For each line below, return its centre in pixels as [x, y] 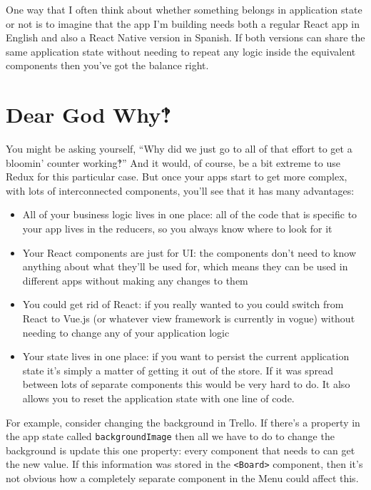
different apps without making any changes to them [135, 280]
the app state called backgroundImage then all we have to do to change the [170, 436]
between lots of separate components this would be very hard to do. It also [186, 384]
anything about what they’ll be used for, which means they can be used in [185, 266]
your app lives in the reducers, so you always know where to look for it [177, 229]
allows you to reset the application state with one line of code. [158, 398]
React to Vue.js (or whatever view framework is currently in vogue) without [189, 318]
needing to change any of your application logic [126, 332]
